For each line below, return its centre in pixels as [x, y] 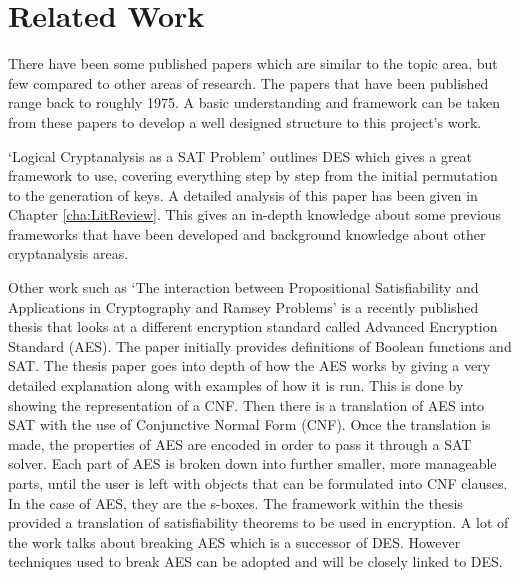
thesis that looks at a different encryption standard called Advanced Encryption [253, 326]
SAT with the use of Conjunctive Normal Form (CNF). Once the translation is [249, 424]
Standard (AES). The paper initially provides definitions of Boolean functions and [260, 345]
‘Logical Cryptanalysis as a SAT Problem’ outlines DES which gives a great [240, 155]
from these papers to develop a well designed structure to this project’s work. [245, 121]
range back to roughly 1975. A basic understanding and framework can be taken [254, 102]
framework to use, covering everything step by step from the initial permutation [253, 175]
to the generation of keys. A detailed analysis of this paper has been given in [243, 194]
